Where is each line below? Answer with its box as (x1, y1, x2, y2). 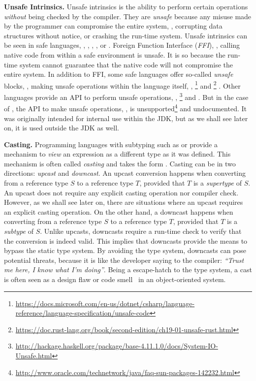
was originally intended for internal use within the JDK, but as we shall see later (4, 113, 248, 123)
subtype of (4, 226, 33, 236)
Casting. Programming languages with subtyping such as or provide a (4, 139, 218, 149)
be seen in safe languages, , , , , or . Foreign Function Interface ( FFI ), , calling (4, 40, 240, 50)
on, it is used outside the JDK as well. (4, 123, 120, 133)
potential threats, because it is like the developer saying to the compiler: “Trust (4, 254, 244, 265)
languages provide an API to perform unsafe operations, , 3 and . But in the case (4, 91, 249, 102)
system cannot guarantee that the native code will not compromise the (19, 59, 233, 69)
